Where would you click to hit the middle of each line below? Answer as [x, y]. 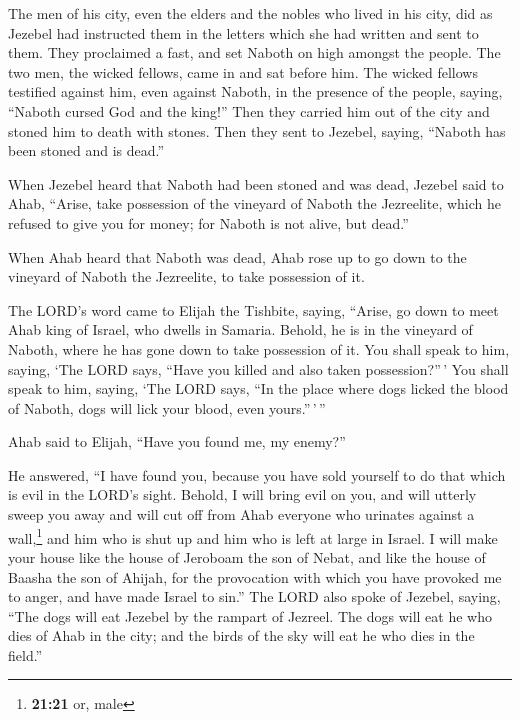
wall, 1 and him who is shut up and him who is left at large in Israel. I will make [253, 536]
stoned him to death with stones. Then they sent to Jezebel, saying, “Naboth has [257, 130]
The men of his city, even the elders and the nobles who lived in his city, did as [250, 13]
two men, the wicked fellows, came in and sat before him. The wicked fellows [243, 71]
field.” [25, 654]
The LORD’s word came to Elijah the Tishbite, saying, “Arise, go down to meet [253, 309]
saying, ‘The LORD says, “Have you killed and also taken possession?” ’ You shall [258, 368]
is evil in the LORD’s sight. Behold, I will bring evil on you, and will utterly [242, 494]
